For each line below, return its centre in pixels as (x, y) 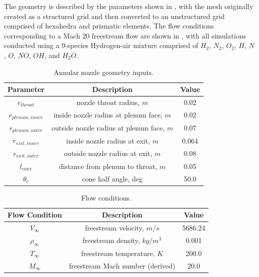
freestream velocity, (114, 228)
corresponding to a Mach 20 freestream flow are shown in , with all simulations (125, 35)
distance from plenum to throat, (108, 166)
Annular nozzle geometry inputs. (104, 72)
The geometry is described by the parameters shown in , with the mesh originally (129, 6)
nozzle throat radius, (108, 102)
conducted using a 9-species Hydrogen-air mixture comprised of (101, 45)
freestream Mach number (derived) (122, 265)
